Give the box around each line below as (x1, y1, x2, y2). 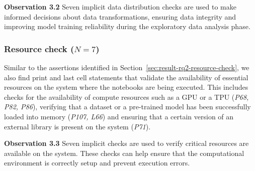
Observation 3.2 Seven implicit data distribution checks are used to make (4, 2, 236, 12)
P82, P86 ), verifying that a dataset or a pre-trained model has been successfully (4, 101, 251, 112)
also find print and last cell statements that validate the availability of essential (4, 72, 248, 82)
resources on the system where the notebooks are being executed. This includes (4, 82, 248, 92)
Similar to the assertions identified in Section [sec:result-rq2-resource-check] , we (4, 62, 249, 72)
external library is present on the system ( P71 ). (4, 121, 151, 131)
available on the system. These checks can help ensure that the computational (4, 147, 244, 158)
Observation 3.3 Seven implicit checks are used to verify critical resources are (4, 138, 249, 148)
